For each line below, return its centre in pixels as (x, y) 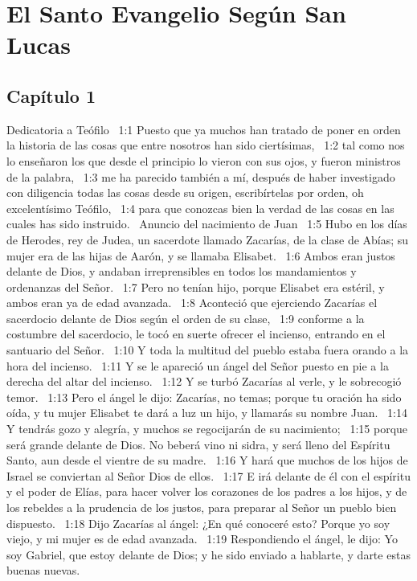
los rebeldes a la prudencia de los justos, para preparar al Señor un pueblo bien (202, 507)
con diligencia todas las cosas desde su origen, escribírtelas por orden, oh (185, 192)
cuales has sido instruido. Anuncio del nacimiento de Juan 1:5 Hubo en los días (207, 224)
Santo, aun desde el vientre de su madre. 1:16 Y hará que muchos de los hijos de (207, 460)
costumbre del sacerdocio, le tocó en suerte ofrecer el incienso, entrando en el (196, 334)
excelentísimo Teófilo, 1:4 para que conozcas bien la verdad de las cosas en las (200, 208)
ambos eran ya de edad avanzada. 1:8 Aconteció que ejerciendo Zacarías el (192, 303)
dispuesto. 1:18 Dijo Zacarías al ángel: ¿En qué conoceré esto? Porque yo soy (198, 523)
